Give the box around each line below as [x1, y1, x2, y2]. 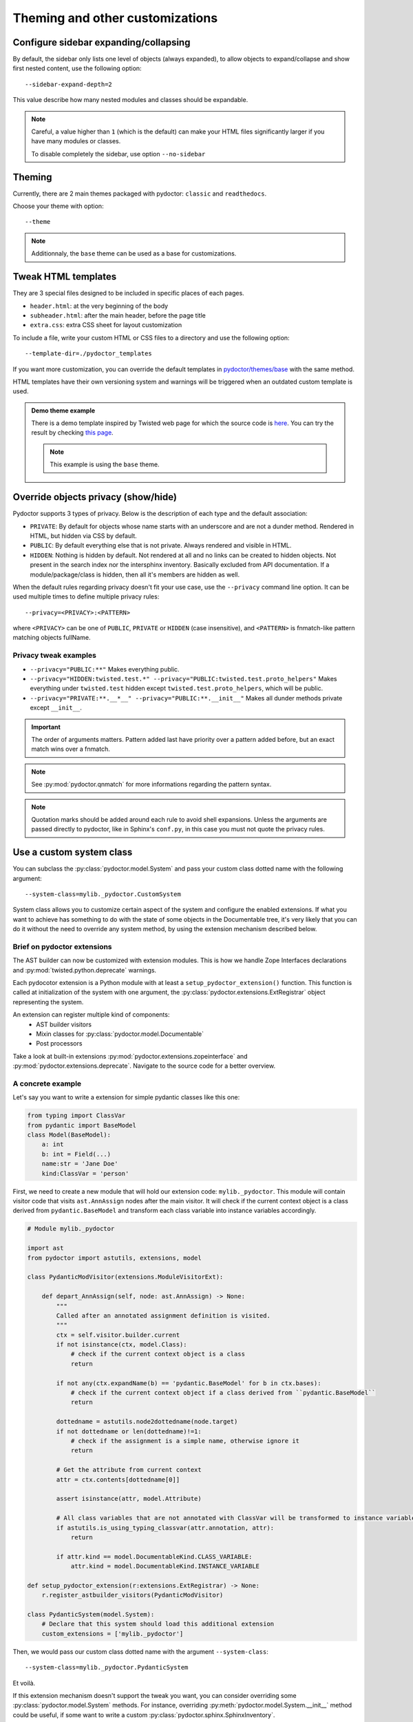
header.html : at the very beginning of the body [30, 302, 169, 310]
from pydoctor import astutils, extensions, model [27, 1254, 202, 1262]
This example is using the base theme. [50, 460, 160, 468]
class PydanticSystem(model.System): [27, 1610, 155, 1619]
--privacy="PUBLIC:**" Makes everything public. [30, 665, 180, 673]
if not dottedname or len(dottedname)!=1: [56, 1427, 202, 1435]
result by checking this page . [31, 428, 114, 437]
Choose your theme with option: [12, 202, 104, 210]
